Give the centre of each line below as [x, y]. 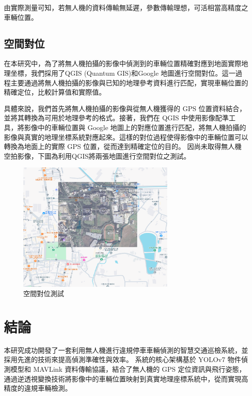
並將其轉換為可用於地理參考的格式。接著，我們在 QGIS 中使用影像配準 [117, 118]
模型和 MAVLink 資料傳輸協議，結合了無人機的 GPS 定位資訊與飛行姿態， [128, 369]
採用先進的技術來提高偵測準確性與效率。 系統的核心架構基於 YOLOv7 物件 [123, 359]
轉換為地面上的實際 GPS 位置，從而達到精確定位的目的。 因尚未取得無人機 [123, 146]
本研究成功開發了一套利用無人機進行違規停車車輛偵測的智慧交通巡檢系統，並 [126, 350]
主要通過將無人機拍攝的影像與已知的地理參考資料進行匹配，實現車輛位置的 [129, 82]
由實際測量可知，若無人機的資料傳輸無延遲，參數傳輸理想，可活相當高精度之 [126, 7]
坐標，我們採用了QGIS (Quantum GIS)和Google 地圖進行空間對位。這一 [123, 73]
